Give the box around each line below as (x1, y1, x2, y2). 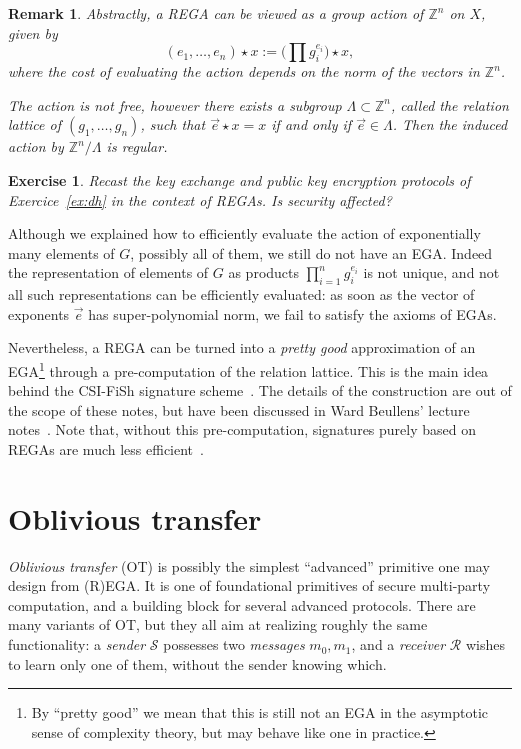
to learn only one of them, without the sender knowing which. (8, 653, 387, 674)
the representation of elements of (8, 262, 209, 283)
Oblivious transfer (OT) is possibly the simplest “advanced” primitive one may (8, 555, 490, 576)
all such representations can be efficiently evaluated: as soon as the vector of (8, 284, 475, 305)
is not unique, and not (363, 262, 500, 283)
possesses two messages (163, 634, 305, 655)
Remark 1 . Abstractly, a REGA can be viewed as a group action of (8, 3, 424, 23)
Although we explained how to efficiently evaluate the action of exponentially (8, 223, 481, 244)
